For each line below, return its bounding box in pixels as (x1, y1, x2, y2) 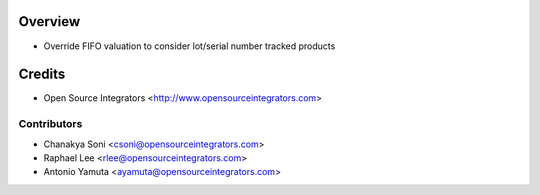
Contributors (18, 117, 83, 131)
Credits (18, 66, 66, 83)
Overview (18, 13, 81, 30)
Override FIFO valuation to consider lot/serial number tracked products (43, 40, 336, 52)
